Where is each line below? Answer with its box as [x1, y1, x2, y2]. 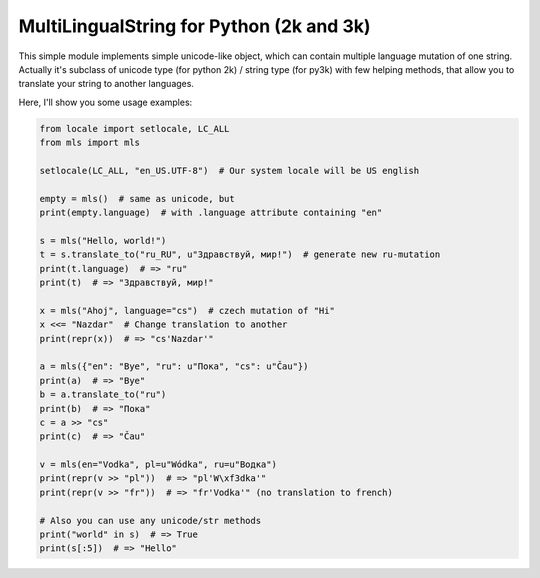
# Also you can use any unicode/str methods [39, 515, 262, 526]
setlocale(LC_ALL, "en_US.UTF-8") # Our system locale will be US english [39, 165, 420, 176]
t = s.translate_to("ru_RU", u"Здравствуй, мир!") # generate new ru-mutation [39, 249, 441, 260]
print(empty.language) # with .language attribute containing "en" [39, 207, 383, 219]
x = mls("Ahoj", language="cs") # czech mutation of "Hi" [39, 305, 335, 316]
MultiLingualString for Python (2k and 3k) [18, 15, 371, 37]
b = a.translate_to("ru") [39, 389, 167, 400]
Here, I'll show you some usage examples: [18, 96, 193, 108]
